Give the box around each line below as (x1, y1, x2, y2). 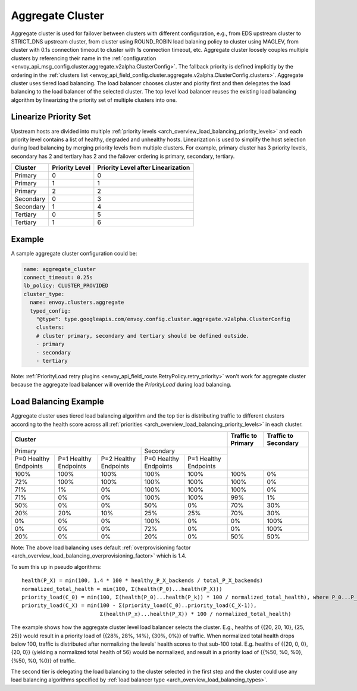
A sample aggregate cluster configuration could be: (11, 250, 137, 257)
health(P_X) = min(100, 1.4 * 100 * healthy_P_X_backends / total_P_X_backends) (21, 577, 264, 584)
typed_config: (30, 307, 71, 314)
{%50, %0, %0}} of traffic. (11, 657, 76, 664)
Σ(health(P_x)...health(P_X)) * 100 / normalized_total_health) (99, 611, 292, 617)
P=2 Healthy (101, 455, 136, 463)
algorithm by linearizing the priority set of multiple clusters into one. (11, 96, 177, 104)
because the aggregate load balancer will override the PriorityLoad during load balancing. (11, 381, 232, 388)
